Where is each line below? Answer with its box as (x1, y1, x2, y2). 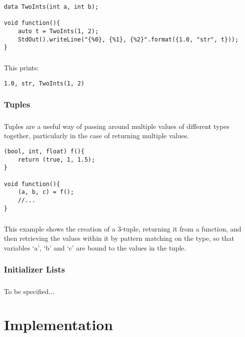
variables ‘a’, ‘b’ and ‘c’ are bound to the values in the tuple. (4, 242, 186, 253)
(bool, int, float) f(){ (4, 147, 85, 155)
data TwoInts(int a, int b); (4, 3, 99, 10)
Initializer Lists (4, 263, 65, 275)
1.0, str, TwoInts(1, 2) (4, 80, 85, 87)
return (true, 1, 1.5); (18, 156, 95, 163)
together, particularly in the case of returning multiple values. (4, 130, 189, 141)
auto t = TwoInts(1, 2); (18, 27, 99, 35)
